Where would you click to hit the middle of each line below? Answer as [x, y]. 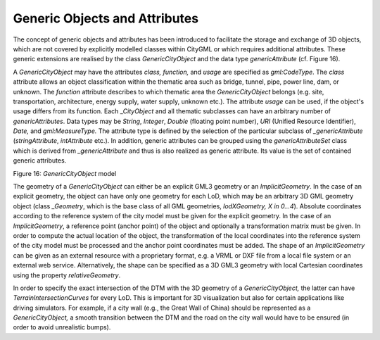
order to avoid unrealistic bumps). [62, 327]
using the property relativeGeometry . [67, 275]
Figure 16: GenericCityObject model [65, 173]
